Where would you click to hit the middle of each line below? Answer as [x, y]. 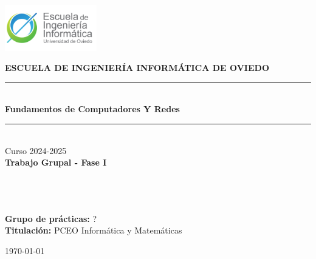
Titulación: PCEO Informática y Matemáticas [94, 230]
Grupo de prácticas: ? [51, 218]
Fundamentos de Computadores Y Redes [92, 109]
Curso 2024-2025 [36, 150]
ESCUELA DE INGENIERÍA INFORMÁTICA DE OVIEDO [137, 68]
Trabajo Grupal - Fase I [56, 162]
